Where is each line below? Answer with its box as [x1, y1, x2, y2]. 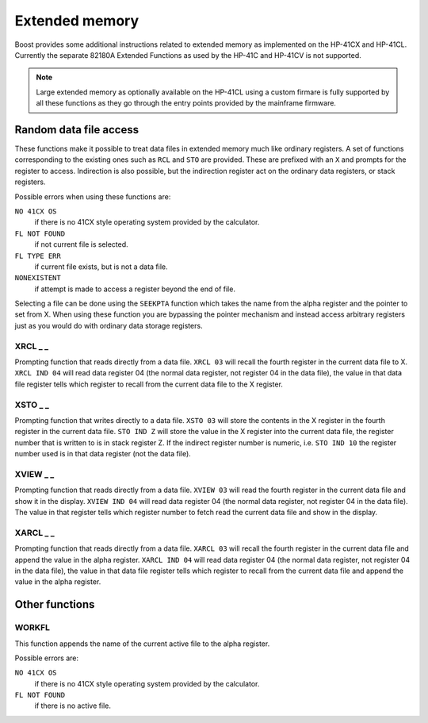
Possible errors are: [14, 653, 79, 663]
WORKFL [14, 622, 51, 633]
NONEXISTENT [14, 274, 61, 283]
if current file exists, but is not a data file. [34, 262, 168, 271]
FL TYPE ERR [14, 251, 61, 260]
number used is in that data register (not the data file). [14, 449, 192, 459]
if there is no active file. [34, 701, 111, 710]
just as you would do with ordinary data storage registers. [14, 321, 203, 330]
